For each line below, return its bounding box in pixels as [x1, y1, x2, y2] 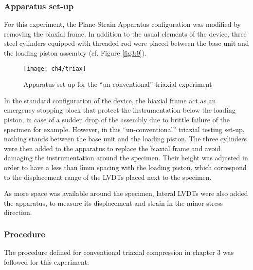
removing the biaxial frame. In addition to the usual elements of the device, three [4, 28, 247, 39]
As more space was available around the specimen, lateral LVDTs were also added [4, 188, 248, 198]
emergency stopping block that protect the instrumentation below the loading [4, 105, 235, 115]
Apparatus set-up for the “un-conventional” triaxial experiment [23, 79, 212, 89]
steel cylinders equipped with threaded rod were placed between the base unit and [4, 38, 249, 48]
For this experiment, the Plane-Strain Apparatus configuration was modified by [4, 19, 241, 29]
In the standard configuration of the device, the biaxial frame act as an [4, 95, 216, 105]
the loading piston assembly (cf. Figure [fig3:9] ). [4, 48, 146, 58]
